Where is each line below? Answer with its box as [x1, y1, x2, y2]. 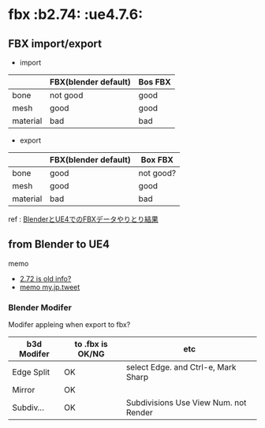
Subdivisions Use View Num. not [125, 397, 247, 408]
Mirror [12, 385, 35, 396]
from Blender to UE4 [8, 238, 110, 251]
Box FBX [140, 154, 174, 165]
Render [125, 408, 154, 419]
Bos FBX [138, 76, 171, 87]
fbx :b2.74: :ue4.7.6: [8, 6, 144, 24]
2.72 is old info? [19, 274, 72, 283]
